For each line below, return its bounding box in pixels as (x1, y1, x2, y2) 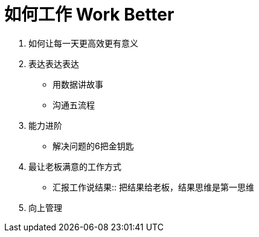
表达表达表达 (28, 58, 79, 69)
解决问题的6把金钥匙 (53, 140, 134, 151)
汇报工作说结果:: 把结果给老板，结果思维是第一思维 (53, 181, 255, 192)
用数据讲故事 (53, 79, 103, 89)
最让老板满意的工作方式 (28, 161, 121, 172)
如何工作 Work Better (4, 4, 174, 25)
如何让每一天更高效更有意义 (28, 37, 138, 48)
